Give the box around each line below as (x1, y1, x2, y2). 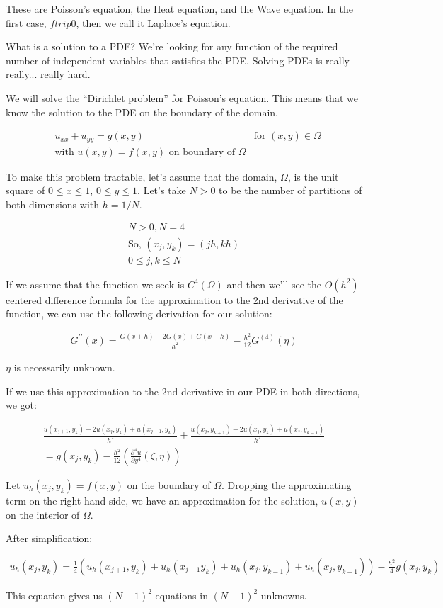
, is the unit (287, 169, 339, 184)
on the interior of (6, 507, 80, 522)
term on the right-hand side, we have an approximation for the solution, (6, 492, 318, 507)
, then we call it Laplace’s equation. (76, 15, 231, 30)
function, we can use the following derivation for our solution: (6, 306, 272, 321)
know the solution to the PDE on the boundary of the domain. (6, 104, 278, 119)
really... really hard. (6, 67, 91, 81)
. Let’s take (137, 183, 186, 198)
